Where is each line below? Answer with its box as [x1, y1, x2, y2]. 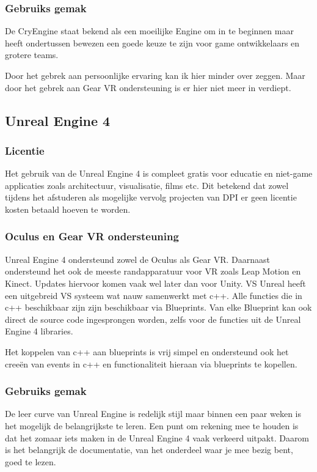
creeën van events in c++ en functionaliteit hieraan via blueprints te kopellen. [5, 357, 297, 370]
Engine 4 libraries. [5, 325, 73, 337]
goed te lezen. [5, 455, 56, 468]
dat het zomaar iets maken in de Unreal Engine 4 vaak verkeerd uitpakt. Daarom [5, 431, 310, 444]
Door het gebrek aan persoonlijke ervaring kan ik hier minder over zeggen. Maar [5, 69, 305, 81]
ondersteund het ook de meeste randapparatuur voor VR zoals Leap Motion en [5, 265, 301, 278]
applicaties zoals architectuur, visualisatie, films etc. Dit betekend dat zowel [5, 179, 289, 191]
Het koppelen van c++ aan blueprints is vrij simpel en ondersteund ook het [5, 345, 289, 358]
